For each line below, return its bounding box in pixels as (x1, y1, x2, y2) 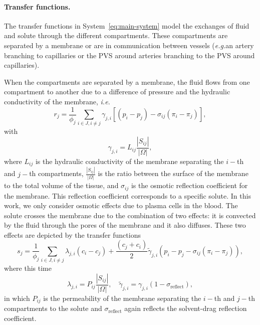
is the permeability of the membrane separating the (43, 292, 201, 303)
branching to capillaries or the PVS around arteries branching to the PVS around (4, 50, 255, 60)
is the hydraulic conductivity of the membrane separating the (35, 155, 224, 166)
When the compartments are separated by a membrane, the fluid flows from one (4, 76, 250, 87)
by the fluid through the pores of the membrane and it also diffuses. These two (4, 220, 246, 230)
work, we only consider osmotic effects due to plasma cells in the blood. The (4, 200, 238, 211)
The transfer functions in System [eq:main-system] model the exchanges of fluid (4, 20, 249, 31)
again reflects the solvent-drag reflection (124, 303, 247, 313)
